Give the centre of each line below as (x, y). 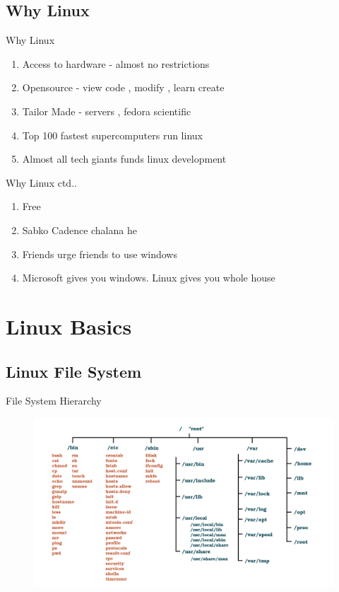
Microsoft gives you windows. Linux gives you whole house (149, 278)
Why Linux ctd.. (41, 182)
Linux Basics (69, 326)
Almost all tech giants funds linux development (124, 159)
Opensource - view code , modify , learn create (123, 87)
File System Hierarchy (54, 401)
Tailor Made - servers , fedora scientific (107, 111)
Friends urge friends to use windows (100, 254)
